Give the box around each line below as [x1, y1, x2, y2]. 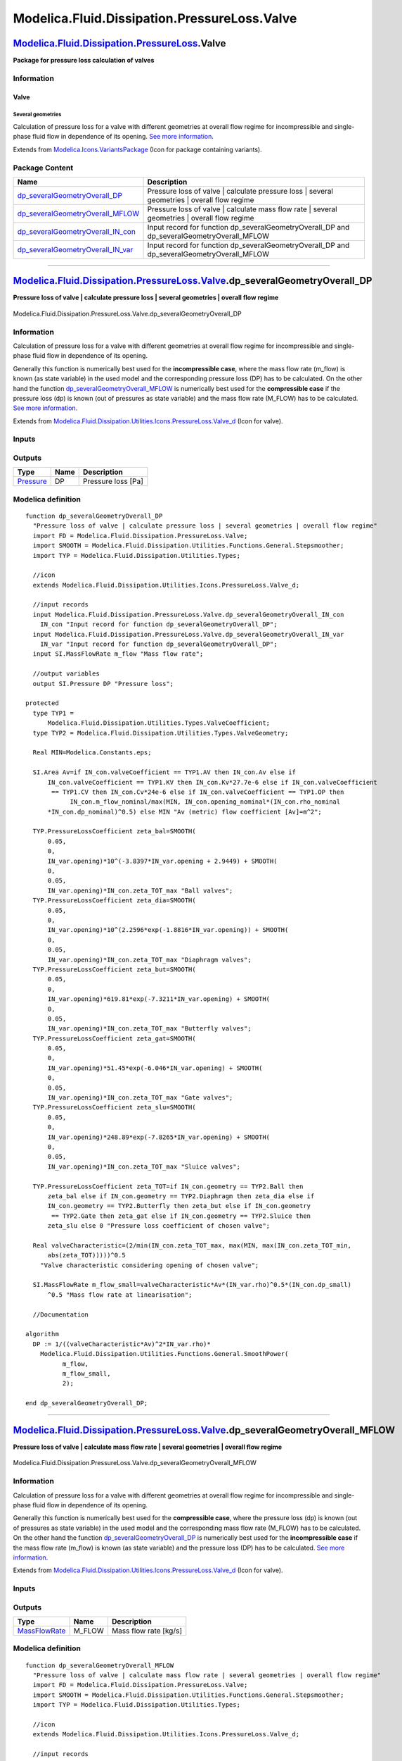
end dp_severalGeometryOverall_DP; [25, 1399, 148, 1407]
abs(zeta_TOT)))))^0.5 [47, 1251, 126, 1259]
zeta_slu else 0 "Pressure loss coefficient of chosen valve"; [47, 1222, 271, 1230]
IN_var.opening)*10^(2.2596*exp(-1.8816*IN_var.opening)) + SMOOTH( [47, 926, 289, 934]
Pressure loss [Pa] [83, 476, 144, 486]
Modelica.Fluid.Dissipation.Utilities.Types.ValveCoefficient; [47, 719, 271, 727]
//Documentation [32, 1310, 89, 1319]
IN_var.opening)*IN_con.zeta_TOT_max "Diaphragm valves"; [47, 955, 252, 964]
